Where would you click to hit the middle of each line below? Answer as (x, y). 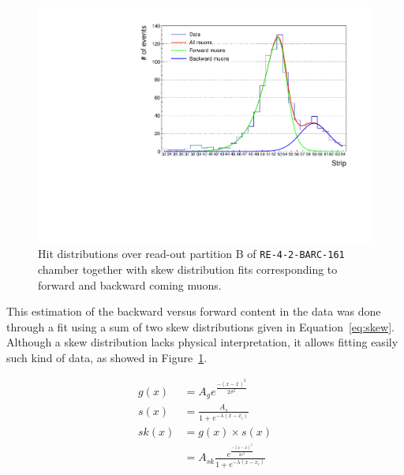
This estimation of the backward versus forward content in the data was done (194, 311)
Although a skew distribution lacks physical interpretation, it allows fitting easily (202, 342)
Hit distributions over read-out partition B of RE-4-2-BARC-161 (191, 254)
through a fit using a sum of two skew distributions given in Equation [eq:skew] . (200, 326)
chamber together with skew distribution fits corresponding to (188, 269)
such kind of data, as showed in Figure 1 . (107, 357)
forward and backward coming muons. (130, 284)
